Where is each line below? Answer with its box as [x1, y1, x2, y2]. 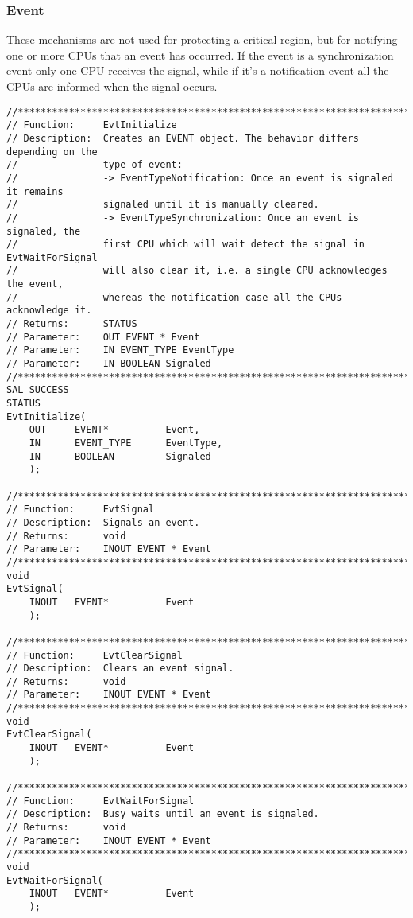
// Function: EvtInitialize [6, 119, 177, 131]
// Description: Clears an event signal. [6, 663, 234, 675]
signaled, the [6, 225, 81, 237]
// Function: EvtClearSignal [6, 649, 183, 661]
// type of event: [6, 159, 183, 171]
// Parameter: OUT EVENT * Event [6, 331, 200, 343]
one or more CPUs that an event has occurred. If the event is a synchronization [6, 46, 394, 63]
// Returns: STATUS [6, 318, 137, 330]
